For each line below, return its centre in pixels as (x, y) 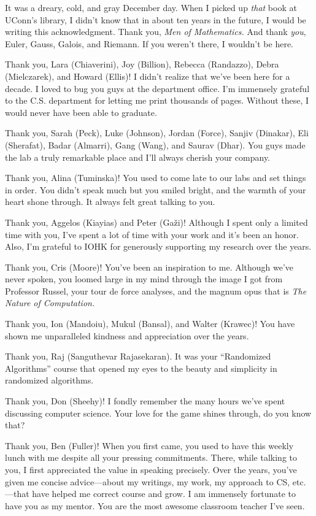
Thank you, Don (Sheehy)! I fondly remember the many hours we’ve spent (145, 401)
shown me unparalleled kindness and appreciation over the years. (127, 335)
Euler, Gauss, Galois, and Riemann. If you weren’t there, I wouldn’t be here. (149, 43)
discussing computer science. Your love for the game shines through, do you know (158, 413)
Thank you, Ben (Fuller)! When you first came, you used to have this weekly (149, 445)
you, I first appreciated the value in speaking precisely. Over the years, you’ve (151, 469)
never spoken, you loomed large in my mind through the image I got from (144, 279)
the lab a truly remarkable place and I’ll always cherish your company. (138, 157)
